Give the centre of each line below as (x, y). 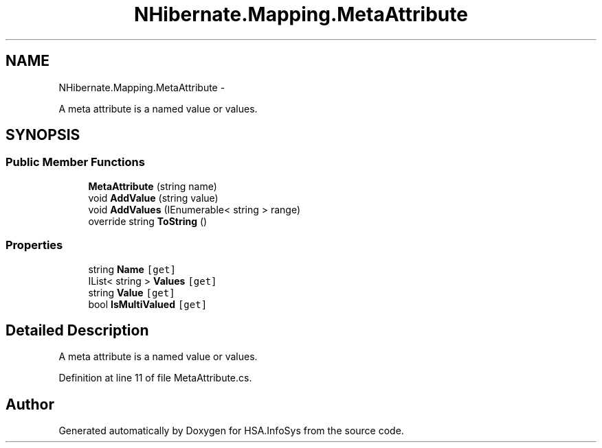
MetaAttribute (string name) (153, 186)
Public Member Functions (75, 162)
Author (30, 404)
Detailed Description (77, 330)
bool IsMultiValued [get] (148, 304)
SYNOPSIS (43, 135)
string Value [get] (132, 292)
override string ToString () (148, 221)
